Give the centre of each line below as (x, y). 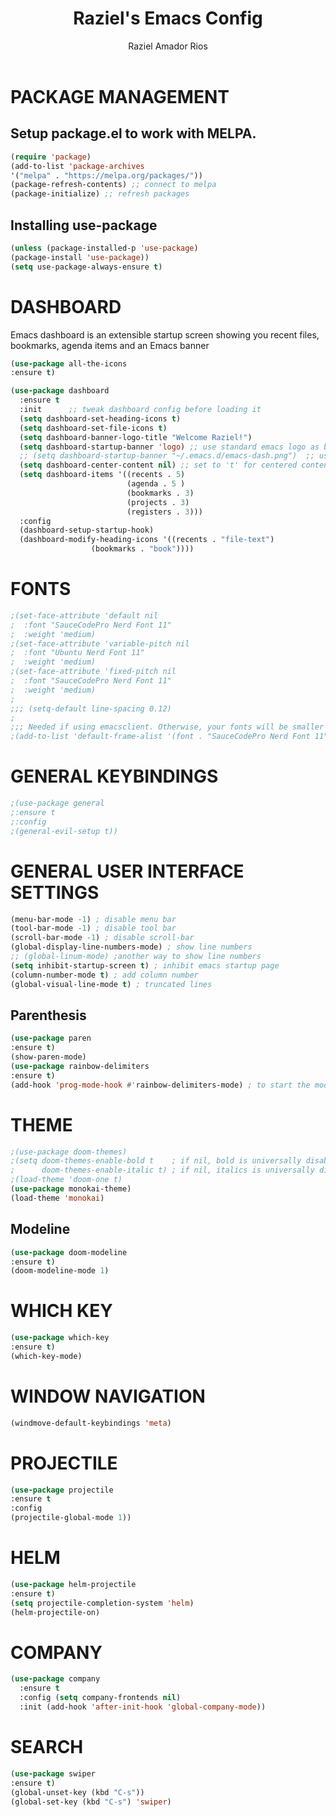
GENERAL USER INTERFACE (127, 871)
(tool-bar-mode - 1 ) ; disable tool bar (93, 928)
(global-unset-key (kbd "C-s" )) (77, 1792)
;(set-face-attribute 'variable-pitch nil (100, 643)
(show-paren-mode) (48, 1057)
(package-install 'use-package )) (80, 257)
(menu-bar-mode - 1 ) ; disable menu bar (93, 919)
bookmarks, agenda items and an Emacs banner (110, 345)
